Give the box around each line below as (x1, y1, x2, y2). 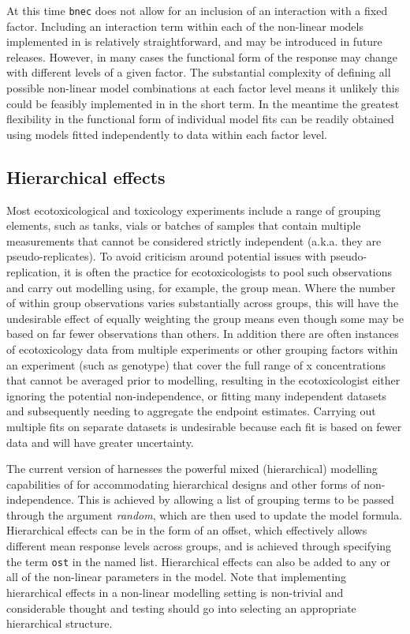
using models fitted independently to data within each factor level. (6, 126, 327, 142)
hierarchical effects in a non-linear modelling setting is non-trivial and (6, 583, 344, 600)
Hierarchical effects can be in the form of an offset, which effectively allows (6, 522, 367, 538)
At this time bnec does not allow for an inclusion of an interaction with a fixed (6, 2, 388, 18)
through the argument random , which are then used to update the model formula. (6, 506, 403, 523)
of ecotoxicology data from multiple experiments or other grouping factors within (6, 340, 398, 357)
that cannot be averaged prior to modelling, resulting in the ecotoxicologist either (6, 372, 401, 388)
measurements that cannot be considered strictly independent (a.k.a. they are (6, 232, 382, 249)
